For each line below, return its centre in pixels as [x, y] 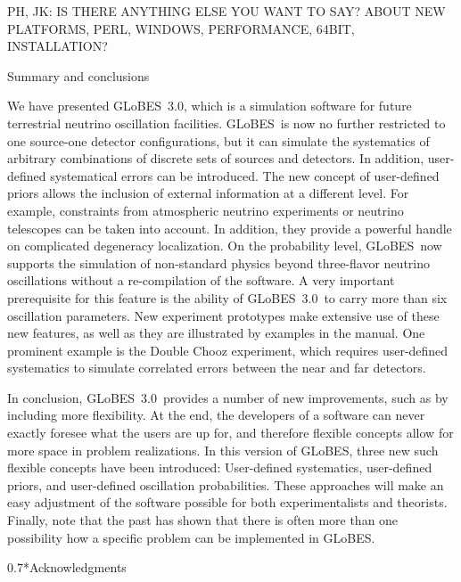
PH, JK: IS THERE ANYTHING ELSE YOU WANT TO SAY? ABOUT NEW [226, 11]
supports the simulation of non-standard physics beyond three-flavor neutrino [218, 262]
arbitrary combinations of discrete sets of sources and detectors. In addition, [216, 158]
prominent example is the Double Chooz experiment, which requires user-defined [228, 350]
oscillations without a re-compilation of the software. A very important [201, 280]
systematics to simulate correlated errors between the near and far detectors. [217, 368]
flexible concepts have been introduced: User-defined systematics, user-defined [220, 467]
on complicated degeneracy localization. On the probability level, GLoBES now [225, 246]
